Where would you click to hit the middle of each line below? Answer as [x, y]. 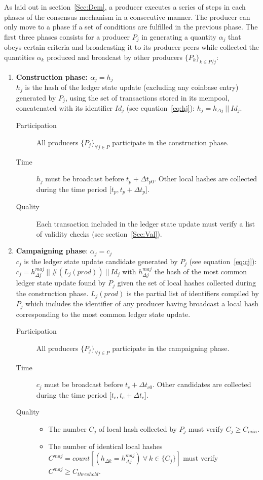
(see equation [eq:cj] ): [223, 261]
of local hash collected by [138, 429]
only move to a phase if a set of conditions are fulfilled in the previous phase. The [131, 27]
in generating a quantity [179, 36]
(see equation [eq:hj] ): [160, 107]
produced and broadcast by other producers [115, 57]
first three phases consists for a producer [67, 36]
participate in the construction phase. [170, 142]
